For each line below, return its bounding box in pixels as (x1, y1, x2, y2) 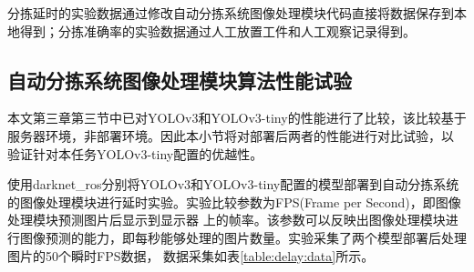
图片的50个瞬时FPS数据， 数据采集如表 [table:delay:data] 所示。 (7, 246, 375, 265)
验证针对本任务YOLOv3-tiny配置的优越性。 (7, 144, 263, 163)
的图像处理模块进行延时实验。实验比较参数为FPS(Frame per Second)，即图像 (7, 192, 461, 211)
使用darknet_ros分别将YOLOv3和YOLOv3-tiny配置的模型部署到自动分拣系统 (7, 175, 459, 194)
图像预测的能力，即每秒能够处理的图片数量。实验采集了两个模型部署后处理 (19, 227, 467, 247)
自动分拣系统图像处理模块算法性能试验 (7, 65, 352, 94)
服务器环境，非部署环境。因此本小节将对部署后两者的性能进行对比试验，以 (7, 126, 454, 145)
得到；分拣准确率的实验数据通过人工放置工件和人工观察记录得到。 (19, 21, 416, 40)
